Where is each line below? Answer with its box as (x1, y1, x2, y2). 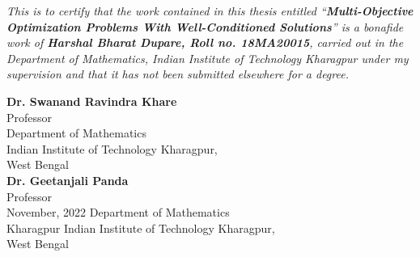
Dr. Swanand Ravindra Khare (6, 92, 177, 109)
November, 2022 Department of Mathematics (6, 204, 230, 221)
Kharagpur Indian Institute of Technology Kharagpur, (6, 219, 275, 236)
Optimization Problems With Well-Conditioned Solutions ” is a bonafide (6, 18, 404, 35)
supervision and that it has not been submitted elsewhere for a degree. (6, 65, 349, 82)
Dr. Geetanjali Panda (6, 171, 129, 188)
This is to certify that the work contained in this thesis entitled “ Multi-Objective (6, 2, 414, 19)
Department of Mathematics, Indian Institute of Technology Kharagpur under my (6, 49, 409, 66)
